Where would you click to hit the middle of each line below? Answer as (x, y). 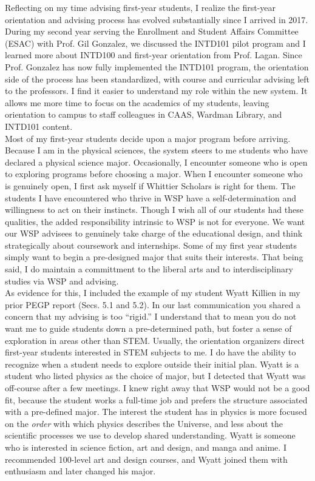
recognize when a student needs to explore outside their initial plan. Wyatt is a (152, 364)
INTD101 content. (39, 126)
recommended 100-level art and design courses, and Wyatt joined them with (146, 459)
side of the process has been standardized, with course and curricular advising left (157, 79)
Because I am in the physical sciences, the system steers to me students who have (157, 150)
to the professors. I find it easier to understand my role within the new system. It (156, 91)
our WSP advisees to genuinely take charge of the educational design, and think (154, 233)
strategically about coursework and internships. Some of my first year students (151, 245)
